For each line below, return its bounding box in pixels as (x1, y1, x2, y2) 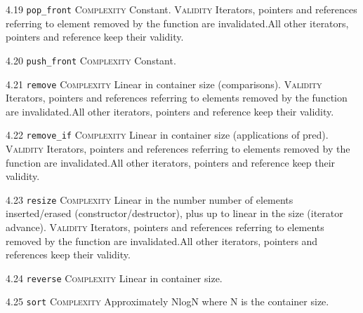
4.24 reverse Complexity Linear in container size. (6, 270, 223, 285)
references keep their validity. (6, 247, 131, 262)
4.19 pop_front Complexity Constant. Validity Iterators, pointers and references (6, 2, 357, 16)
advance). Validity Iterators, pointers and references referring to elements (6, 220, 324, 235)
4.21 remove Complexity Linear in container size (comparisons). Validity (6, 76, 322, 91)
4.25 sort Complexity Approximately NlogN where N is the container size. (6, 294, 329, 309)
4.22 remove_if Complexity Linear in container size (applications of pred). (6, 127, 329, 142)
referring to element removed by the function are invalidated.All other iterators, (6, 15, 349, 30)
